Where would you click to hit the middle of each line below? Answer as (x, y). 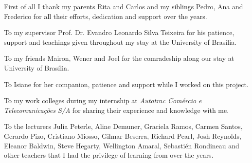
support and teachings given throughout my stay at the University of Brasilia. (120, 42)
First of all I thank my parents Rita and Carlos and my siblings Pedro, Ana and (124, 6)
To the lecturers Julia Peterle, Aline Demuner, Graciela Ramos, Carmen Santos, (123, 126)
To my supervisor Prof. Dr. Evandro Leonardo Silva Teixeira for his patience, (119, 32)
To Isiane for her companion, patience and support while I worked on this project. (126, 84)
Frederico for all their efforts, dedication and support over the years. (106, 16)
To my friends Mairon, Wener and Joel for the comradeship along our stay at (119, 58)
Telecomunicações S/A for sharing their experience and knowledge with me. (117, 110)
